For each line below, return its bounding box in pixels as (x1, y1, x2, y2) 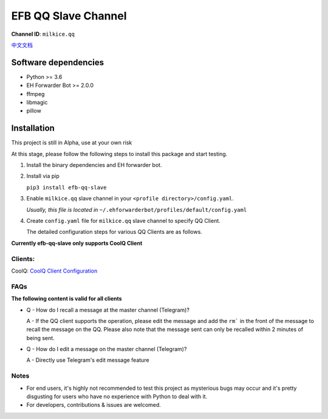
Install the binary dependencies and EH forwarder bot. (26, 162, 162, 169)
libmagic (26, 99, 48, 106)
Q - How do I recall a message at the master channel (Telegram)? (26, 306, 190, 313)
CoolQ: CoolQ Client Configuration (11, 267, 98, 274)
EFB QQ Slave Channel (11, 9, 127, 22)
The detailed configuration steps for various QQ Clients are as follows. (26, 228, 203, 236)
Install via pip (26, 172, 60, 180)
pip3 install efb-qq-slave (26, 184, 107, 191)
